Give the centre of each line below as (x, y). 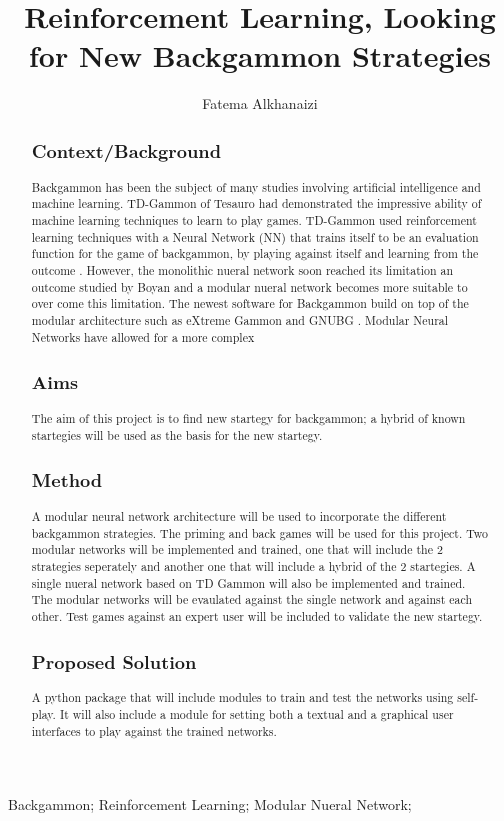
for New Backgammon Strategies (260, 55)
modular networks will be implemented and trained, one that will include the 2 (237, 549)
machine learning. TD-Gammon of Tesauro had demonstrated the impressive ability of (256, 203)
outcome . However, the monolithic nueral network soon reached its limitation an (242, 269)
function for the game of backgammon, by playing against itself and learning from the (255, 253)
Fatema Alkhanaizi (260, 103)
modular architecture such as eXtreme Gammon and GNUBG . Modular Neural (240, 319)
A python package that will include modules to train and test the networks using (242, 697)
